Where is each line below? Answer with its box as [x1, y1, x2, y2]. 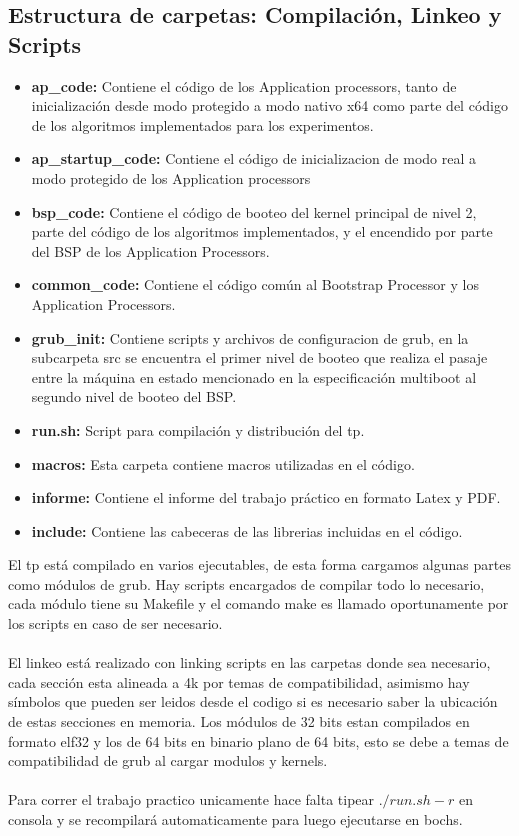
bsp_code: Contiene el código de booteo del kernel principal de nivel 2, [31, 201, 477, 222]
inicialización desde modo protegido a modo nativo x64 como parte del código [31, 95, 508, 116]
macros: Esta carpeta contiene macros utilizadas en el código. [31, 453, 415, 474]
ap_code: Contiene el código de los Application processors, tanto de [31, 75, 457, 96]
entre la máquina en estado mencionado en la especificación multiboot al [31, 366, 477, 387]
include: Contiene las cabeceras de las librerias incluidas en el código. [31, 520, 463, 541]
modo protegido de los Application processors [31, 167, 311, 188]
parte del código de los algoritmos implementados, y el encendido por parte [31, 221, 493, 242]
